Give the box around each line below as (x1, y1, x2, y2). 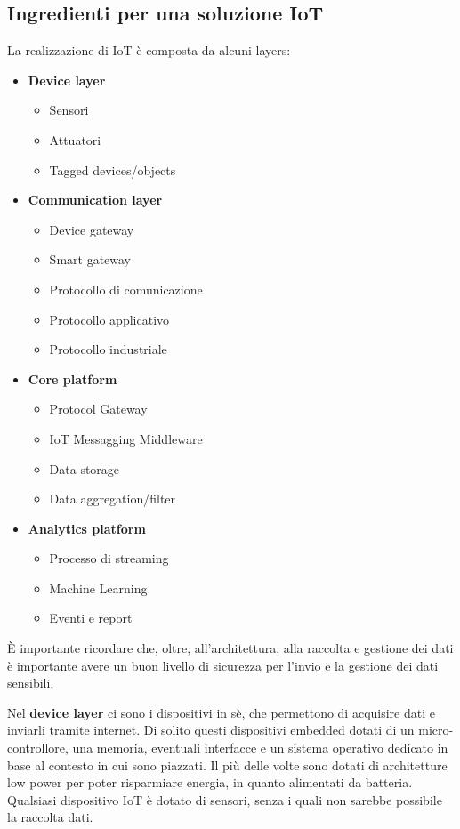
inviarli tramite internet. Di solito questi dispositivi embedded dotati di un (7, 720, 415, 739)
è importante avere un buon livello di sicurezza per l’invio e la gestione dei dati (7, 656, 439, 674)
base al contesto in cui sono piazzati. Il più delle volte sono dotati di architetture (7, 755, 448, 774)
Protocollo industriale (49, 340, 167, 358)
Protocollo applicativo (49, 310, 170, 328)
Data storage (49, 459, 120, 478)
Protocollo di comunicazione (49, 279, 203, 298)
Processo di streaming (49, 549, 169, 567)
